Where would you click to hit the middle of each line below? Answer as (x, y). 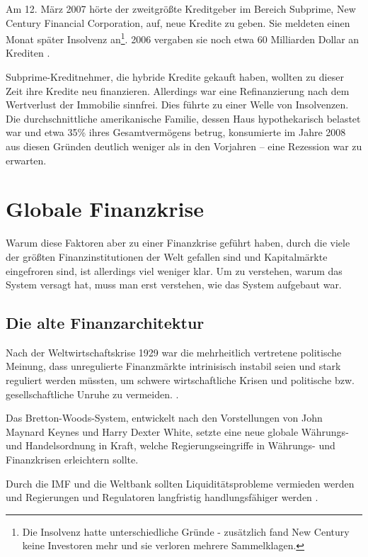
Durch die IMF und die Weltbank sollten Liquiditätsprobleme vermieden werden (180, 483)
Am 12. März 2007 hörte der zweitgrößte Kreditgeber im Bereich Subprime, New (181, 9)
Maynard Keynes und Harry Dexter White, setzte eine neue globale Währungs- (177, 431)
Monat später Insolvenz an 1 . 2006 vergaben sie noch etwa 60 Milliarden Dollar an (183, 38)
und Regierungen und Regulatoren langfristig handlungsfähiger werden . (162, 497)
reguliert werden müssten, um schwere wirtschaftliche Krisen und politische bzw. (180, 380)
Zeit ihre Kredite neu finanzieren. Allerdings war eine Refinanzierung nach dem (178, 90)
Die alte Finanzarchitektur (105, 323)
